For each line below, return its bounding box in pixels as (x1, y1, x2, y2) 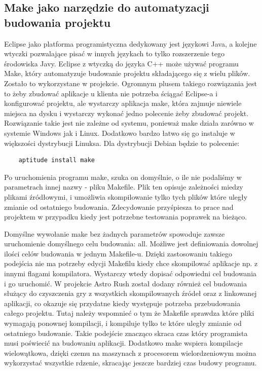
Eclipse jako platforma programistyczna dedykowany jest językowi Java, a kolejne (4, 38, 257, 49)
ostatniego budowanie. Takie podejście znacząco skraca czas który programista (4, 327, 248, 338)
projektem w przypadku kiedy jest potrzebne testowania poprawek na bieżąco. (4, 211, 247, 222)
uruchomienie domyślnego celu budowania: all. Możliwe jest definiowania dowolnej (4, 238, 258, 249)
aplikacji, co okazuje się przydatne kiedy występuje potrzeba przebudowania (4, 298, 241, 308)
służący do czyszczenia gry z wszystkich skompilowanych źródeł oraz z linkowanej (4, 288, 257, 299)
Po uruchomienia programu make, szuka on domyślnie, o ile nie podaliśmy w (4, 171, 242, 182)
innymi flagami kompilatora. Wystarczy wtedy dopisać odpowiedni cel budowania (4, 268, 257, 279)
